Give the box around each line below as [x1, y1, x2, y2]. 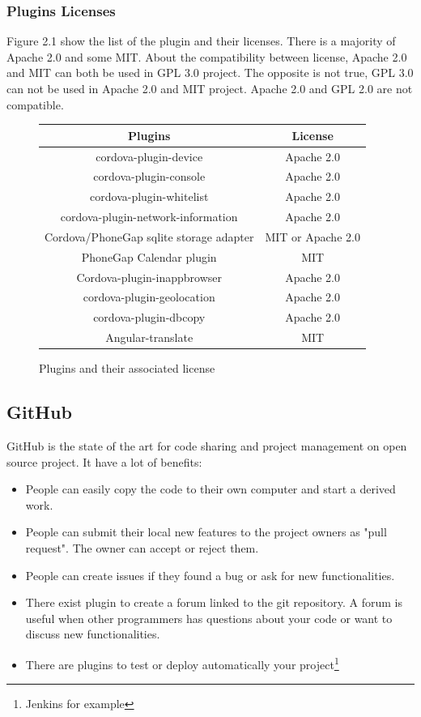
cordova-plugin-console [93, 168, 206, 185]
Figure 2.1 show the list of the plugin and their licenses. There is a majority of [6, 32, 396, 49]
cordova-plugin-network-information [60, 208, 238, 225]
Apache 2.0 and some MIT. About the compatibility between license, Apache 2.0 [6, 48, 407, 65]
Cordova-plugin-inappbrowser [76, 268, 222, 285]
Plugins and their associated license [39, 360, 215, 377]
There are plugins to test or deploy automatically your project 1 [25, 653, 339, 672]
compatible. [6, 96, 64, 113]
